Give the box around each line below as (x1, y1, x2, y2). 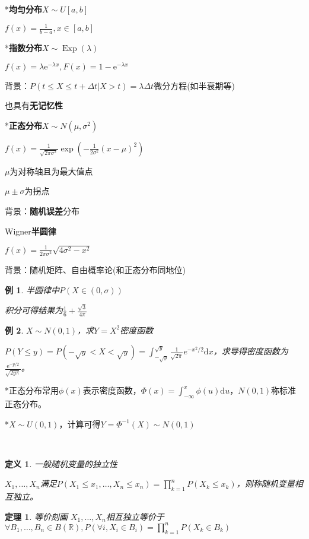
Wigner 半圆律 (5, 224, 56, 237)
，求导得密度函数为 (213, 345, 288, 357)
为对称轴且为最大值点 (9, 164, 93, 177)
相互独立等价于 (106, 510, 164, 522)
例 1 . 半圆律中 (5, 283, 59, 296)
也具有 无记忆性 (5, 99, 63, 112)
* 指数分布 (5, 41, 42, 53)
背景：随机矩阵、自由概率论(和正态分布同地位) (5, 264, 186, 276)
